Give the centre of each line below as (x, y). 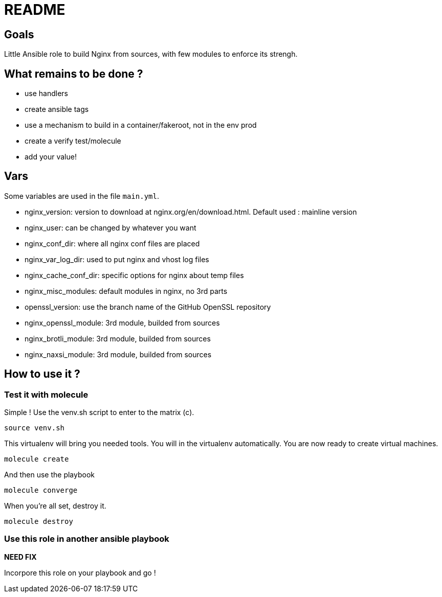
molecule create (37, 459)
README (35, 10)
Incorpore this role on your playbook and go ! (80, 572)
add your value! (51, 157)
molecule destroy (39, 522)
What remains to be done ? (74, 74)
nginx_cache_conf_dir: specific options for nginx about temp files (134, 275)
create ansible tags (57, 109)
